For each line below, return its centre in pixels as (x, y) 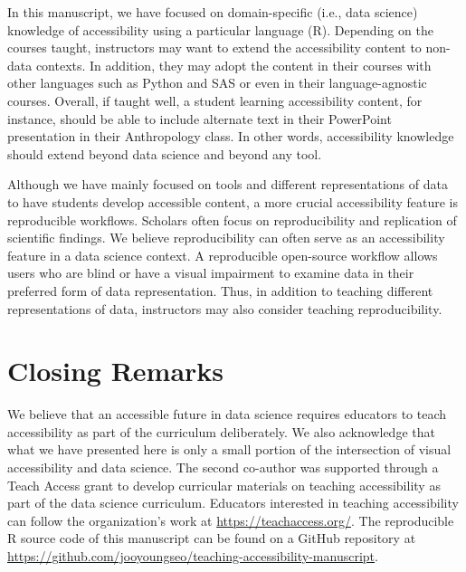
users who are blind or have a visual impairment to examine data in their (211, 273)
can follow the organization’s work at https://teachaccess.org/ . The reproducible (231, 520)
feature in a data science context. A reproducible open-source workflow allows (223, 255)
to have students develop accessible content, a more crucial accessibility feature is (233, 201)
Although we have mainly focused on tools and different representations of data (228, 184)
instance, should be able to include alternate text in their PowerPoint (200, 118)
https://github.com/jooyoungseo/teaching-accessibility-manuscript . (193, 555)
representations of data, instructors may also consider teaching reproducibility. (225, 308)
